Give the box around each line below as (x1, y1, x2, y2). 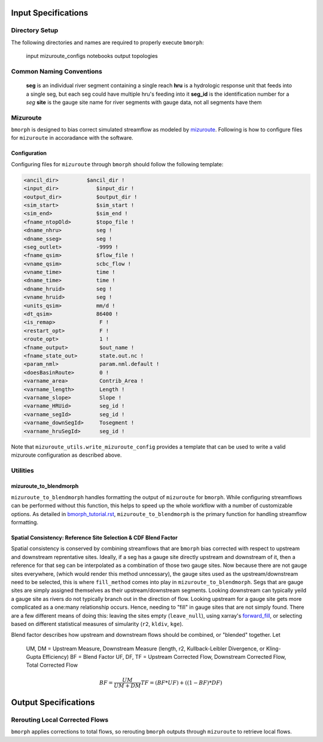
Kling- (266, 645, 281, 652)
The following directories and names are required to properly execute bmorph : (11, 39, 205, 46)
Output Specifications (11, 697, 95, 708)
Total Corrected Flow (26, 661, 78, 669)
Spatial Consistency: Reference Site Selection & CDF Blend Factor (11, 534, 178, 541)
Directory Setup (11, 26, 59, 35)
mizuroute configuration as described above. (11, 451, 122, 459)
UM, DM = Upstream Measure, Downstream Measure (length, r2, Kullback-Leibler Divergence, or (26, 645, 265, 652)
